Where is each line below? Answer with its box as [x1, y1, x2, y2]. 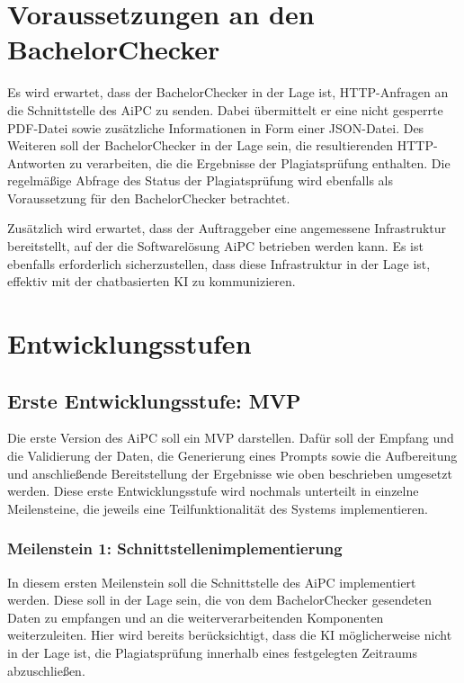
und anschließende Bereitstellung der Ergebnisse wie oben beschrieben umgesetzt [7, 463, 452, 482]
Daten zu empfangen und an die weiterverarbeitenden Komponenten [7, 607, 384, 626]
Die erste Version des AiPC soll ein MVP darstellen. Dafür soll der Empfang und [7, 428, 454, 447]
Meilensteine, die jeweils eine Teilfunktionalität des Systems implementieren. [7, 499, 428, 517]
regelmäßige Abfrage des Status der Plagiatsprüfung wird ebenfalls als [7, 171, 393, 190]
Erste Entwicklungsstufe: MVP [7, 386, 301, 414]
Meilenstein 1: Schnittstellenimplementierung [7, 537, 343, 560]
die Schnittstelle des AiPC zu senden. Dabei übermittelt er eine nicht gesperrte [7, 100, 443, 119]
